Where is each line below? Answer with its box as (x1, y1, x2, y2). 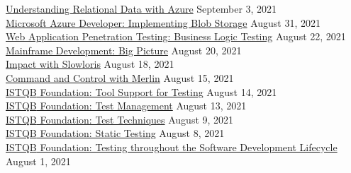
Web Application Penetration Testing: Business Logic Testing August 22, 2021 (6, 29, 346, 44)
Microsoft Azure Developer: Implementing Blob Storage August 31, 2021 (6, 15, 321, 30)
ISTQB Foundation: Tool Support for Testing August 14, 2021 (6, 84, 277, 99)
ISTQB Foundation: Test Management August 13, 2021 (6, 98, 247, 113)
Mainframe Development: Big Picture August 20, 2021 (6, 42, 242, 57)
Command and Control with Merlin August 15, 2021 (6, 70, 234, 85)
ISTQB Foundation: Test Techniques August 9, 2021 (6, 112, 234, 126)
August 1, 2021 (6, 153, 71, 168)
